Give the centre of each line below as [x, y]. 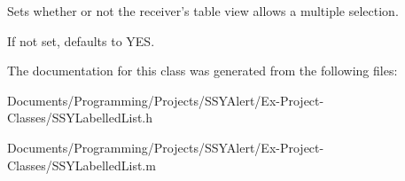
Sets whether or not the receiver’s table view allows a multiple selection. [203, 11]
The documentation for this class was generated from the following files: [202, 71]
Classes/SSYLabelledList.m [82, 165]
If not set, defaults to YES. [81, 40]
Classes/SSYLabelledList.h [80, 118]
